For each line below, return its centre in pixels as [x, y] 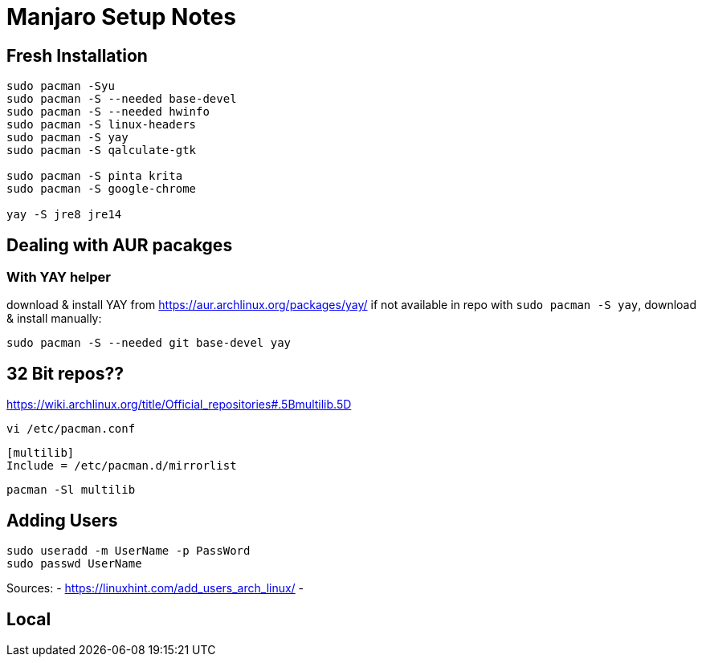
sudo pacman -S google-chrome [102, 189]
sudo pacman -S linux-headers [102, 125]
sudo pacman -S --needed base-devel [122, 99]
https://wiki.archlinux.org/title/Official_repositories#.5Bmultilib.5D [179, 405]
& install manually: [54, 319]
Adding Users [62, 520]
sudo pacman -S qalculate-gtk [102, 150]
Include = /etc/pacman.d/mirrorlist [122, 466]
